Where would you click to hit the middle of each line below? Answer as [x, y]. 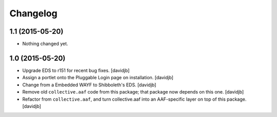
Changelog [33, 13]
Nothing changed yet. [45, 44]
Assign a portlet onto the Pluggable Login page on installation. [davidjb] [98, 78]
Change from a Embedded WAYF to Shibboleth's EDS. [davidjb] [89, 85]
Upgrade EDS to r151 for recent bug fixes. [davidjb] [76, 70]
